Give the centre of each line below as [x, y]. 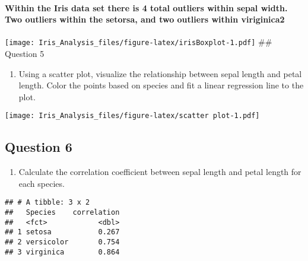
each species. [42, 183]
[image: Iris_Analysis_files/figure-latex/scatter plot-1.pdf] [132, 116]
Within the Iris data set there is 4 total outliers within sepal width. [146, 7]
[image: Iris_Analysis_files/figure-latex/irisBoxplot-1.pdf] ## [139, 42]
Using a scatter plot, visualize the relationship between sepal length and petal [160, 73]
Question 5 [25, 54]
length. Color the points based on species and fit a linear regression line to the [161, 85]
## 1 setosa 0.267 [62, 232]
